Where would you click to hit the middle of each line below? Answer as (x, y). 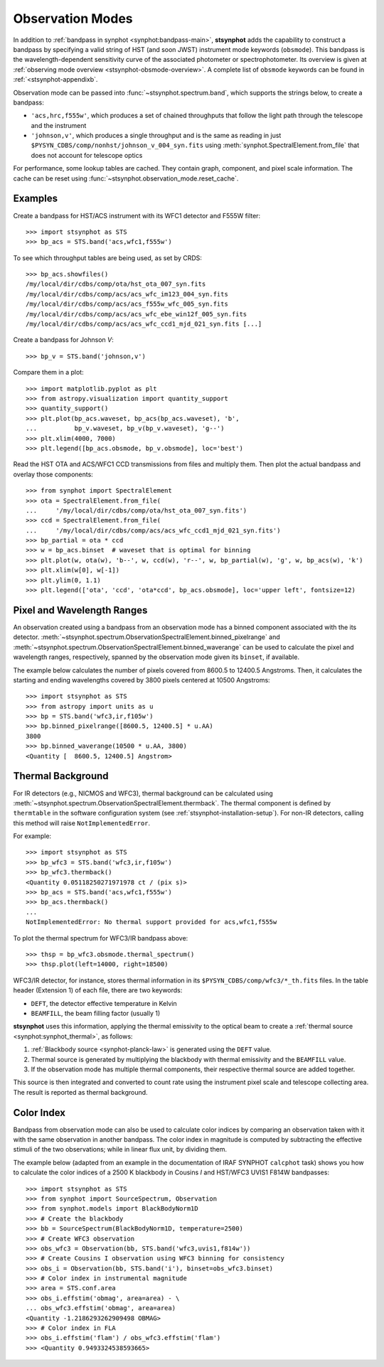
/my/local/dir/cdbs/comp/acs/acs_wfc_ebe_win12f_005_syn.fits (137, 314)
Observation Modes (73, 18)
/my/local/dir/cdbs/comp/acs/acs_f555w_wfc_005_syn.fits (127, 304)
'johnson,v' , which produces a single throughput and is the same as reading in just (156, 136)
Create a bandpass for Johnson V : (63, 340)
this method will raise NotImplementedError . (82, 823)
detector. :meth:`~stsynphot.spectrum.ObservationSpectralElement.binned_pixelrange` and (146, 637)
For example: (32, 836)
